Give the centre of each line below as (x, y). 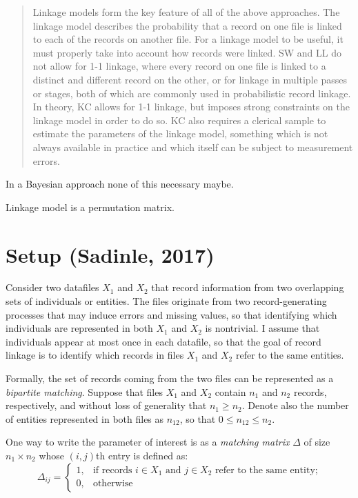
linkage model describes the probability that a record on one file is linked (187, 25)
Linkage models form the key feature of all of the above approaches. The (186, 12)
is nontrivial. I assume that (262, 328)
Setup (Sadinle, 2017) (110, 254)
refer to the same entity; (267, 470)
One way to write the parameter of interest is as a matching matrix (148, 442)
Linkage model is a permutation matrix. (90, 207)
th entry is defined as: (142, 455)
